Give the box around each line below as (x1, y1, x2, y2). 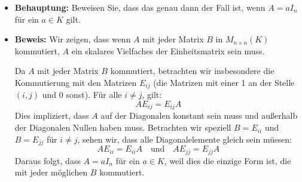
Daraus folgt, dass (14, 154, 81, 166)
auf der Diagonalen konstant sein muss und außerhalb (100, 109, 298, 122)
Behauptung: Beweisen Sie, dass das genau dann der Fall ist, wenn (14, 1, 266, 13)
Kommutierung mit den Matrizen (14, 76, 137, 88)
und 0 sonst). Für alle (42, 88, 122, 101)
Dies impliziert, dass (14, 109, 89, 122)
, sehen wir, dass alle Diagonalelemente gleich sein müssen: (77, 132, 292, 145)
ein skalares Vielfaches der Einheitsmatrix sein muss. (71, 44, 265, 57)
